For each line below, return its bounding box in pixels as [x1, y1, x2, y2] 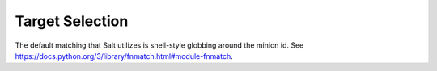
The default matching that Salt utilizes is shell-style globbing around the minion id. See [15, 40, 304, 50]
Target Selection [15, 12, 129, 30]
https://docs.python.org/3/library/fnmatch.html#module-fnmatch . [15, 51, 234, 61]
